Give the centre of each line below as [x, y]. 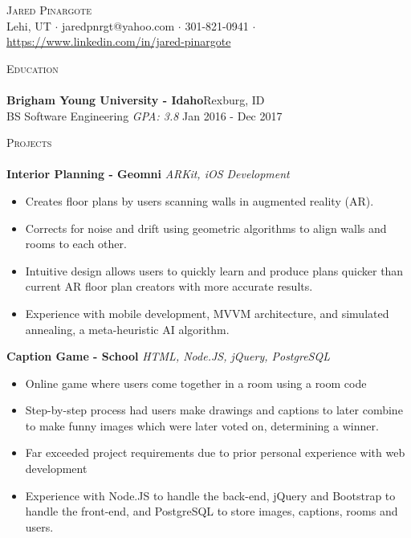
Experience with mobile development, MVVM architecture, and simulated [207, 313]
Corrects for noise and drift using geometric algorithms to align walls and [206, 228]
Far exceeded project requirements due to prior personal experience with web [215, 452]
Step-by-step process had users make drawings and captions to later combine [214, 410]
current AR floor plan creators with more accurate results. [169, 286]
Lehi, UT [29, 25]
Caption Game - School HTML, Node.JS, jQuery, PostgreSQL [168, 356]
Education [33, 68]
